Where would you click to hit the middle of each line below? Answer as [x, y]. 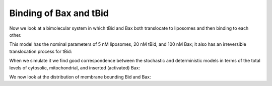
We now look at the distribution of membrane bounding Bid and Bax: [80, 77]
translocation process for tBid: [41, 51]
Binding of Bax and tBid [59, 13]
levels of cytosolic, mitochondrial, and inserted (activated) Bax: [75, 67]
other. [15, 35]
